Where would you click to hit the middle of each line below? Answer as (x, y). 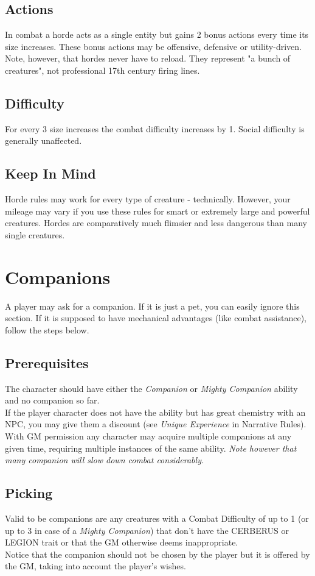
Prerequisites (47, 362)
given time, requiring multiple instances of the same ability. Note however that (151, 448)
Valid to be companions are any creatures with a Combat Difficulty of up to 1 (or (157, 518)
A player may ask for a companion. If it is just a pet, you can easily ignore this (152, 306)
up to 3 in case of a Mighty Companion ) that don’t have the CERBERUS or (147, 530)
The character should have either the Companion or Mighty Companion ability (151, 388)
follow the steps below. (47, 329)
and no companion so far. (52, 400)
